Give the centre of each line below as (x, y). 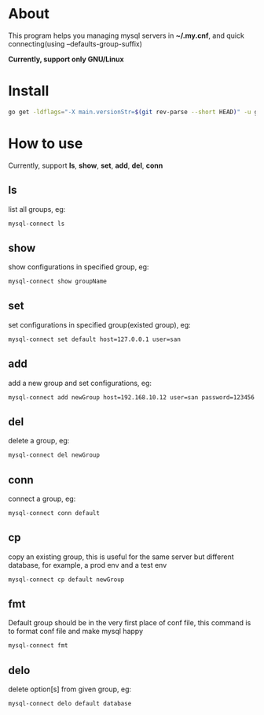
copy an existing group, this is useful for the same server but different (121, 557)
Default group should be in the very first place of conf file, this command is (130, 623)
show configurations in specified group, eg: (79, 267)
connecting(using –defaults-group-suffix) (75, 43)
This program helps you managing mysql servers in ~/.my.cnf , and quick (126, 35)
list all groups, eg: (37, 209)
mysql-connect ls (37, 224)
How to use (46, 143)
